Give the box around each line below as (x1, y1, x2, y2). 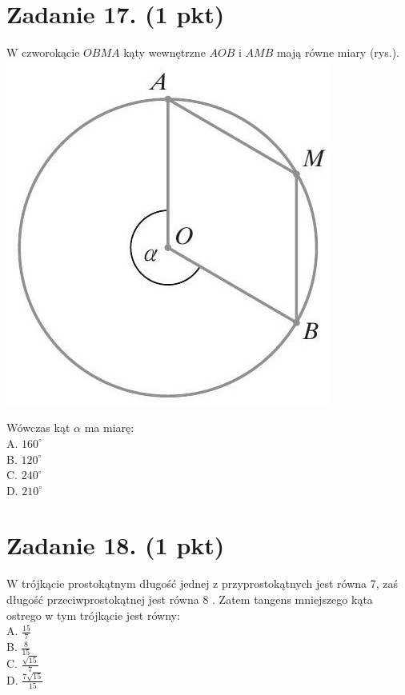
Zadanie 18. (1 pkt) (6, 529, 225, 561)
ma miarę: (84, 419, 134, 436)
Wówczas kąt (6, 419, 70, 436)
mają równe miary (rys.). (276, 44, 399, 61)
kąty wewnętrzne (123, 44, 206, 61)
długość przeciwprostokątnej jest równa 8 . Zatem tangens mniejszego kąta (6, 591, 373, 607)
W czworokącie (6, 44, 80, 61)
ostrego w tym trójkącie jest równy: (6, 606, 180, 623)
